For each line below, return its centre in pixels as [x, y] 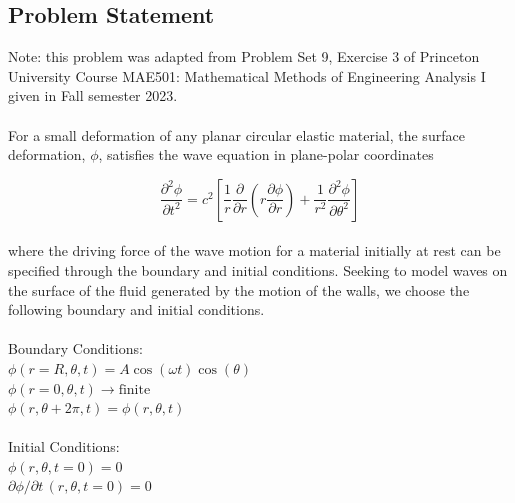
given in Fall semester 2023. [93, 95]
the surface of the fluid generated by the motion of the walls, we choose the [239, 289]
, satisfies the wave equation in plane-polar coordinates [266, 154]
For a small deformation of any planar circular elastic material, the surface [236, 134]
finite [134, 389]
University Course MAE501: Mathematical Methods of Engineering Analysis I [247, 75]
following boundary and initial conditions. [136, 309]
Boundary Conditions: [75, 348]
